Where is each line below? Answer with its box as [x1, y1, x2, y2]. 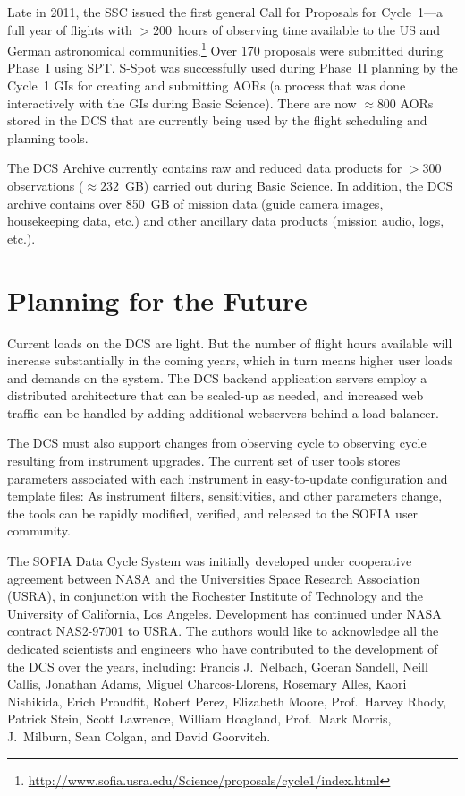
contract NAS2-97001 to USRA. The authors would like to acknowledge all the [7, 621, 439, 640]
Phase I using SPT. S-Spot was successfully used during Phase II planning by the [7, 58, 458, 77]
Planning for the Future [7, 281, 308, 318]
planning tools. [7, 128, 89, 147]
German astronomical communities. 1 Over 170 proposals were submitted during [7, 39, 444, 59]
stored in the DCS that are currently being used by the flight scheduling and [7, 111, 427, 130]
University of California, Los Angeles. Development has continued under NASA [7, 603, 442, 622]
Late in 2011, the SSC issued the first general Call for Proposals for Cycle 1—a [7, 3, 444, 21]
